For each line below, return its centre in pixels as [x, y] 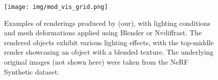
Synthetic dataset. [32, 71]
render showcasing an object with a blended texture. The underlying [109, 52]
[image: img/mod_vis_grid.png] [56, 7]
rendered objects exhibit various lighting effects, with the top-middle [109, 42]
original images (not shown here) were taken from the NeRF [96, 62]
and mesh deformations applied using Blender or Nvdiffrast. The [103, 33]
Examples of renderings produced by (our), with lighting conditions [107, 23]
